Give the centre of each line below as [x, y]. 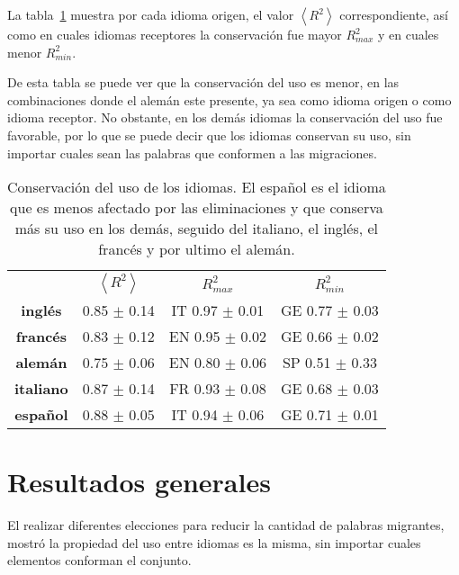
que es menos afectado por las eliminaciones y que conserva [197, 208]
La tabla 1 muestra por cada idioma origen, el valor [151, 14]
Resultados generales [139, 482]
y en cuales [408, 34]
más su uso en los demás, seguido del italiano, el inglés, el [197, 229]
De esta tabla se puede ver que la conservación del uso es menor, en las [203, 82]
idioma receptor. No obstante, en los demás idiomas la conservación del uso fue [225, 117]
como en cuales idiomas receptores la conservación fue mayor [175, 34]
